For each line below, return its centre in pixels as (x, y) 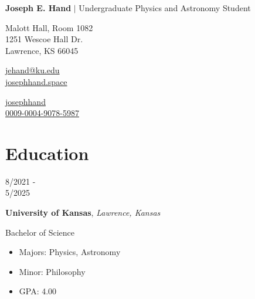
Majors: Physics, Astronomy (70, 252)
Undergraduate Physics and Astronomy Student (165, 8)
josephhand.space (36, 81)
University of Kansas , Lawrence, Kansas (83, 213)
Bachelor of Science (40, 232)
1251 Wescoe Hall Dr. (44, 39)
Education (47, 153)
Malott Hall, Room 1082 (49, 27)
